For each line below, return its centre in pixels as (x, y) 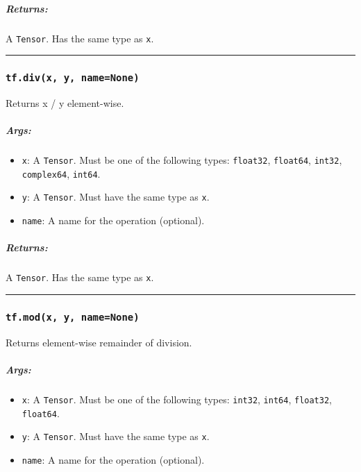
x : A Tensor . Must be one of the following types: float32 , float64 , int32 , (182, 160)
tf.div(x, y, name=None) (73, 78)
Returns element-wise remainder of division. (99, 342)
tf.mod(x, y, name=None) (73, 317)
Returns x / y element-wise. (65, 103)
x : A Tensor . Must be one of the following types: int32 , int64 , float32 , (177, 399)
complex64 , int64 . (61, 173)
